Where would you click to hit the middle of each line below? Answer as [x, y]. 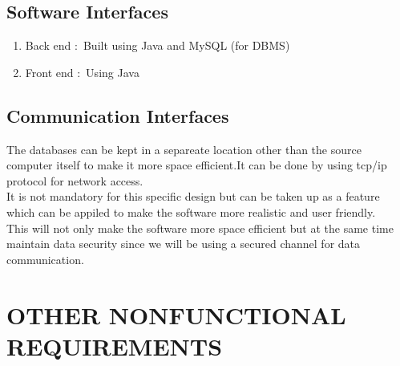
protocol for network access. [75, 180]
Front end [49, 72]
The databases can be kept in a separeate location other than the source [184, 149]
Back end [48, 45]
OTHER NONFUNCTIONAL [176, 314]
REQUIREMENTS [115, 346]
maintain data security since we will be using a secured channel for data [184, 244]
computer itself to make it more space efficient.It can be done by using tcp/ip [197, 165]
